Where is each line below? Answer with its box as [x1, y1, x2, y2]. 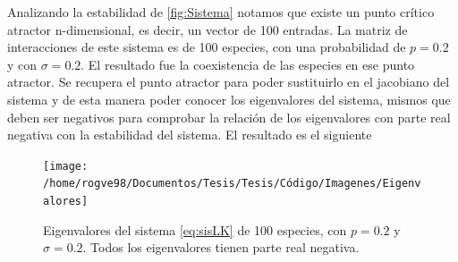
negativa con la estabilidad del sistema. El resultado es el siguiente [7, 125, 372, 144]
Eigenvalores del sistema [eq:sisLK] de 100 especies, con [43, 220, 347, 239]
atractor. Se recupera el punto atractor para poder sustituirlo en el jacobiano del [7, 72, 450, 91]
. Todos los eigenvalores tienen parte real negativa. [82, 238, 360, 257]
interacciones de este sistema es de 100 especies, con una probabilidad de [7, 38, 406, 56]
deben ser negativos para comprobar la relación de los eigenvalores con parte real [7, 107, 451, 126]
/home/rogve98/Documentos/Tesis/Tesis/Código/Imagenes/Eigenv [43, 177, 421, 190]
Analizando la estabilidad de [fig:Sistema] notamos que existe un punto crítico [7, 3, 435, 21]
